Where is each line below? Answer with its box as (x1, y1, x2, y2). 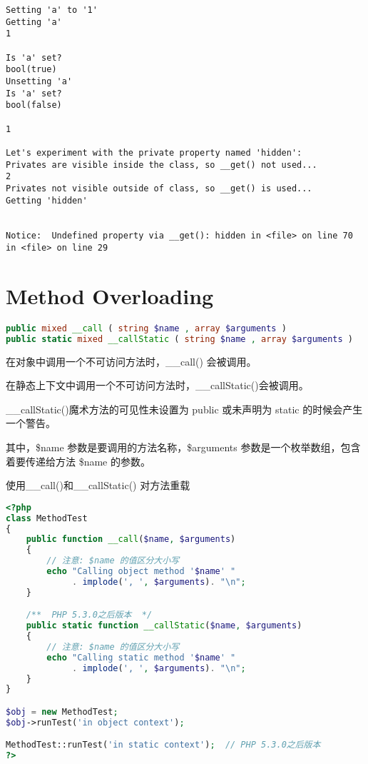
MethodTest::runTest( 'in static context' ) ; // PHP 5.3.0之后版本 (6, 740, 321, 750)
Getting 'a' (6, 16, 62, 27)
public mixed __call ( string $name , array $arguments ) (6, 323, 287, 333)
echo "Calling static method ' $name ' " (46, 652, 236, 663)
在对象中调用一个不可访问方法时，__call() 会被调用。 (6, 353, 257, 368)
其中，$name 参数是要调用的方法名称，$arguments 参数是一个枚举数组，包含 (6, 440, 361, 455)
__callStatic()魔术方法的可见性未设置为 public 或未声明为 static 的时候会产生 (6, 401, 363, 416)
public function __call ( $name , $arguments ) (26, 534, 236, 545)
